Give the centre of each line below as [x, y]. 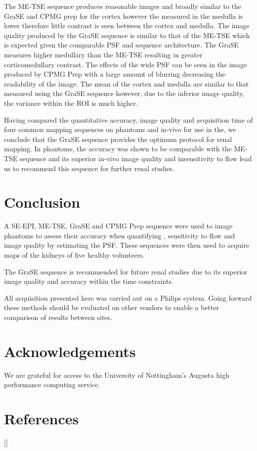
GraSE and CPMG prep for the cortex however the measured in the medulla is [124, 16]
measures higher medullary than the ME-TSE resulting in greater [103, 54]
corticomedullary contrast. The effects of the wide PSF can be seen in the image [126, 64]
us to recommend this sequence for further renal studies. [89, 168]
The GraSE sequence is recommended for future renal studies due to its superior [126, 271]
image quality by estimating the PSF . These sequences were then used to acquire [127, 245]
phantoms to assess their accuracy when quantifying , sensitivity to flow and [120, 235]
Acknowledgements [70, 351]
